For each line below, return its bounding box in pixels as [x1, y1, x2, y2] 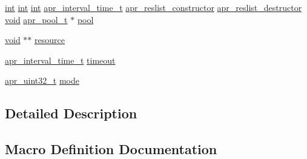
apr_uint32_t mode [5, 74, 79, 87]
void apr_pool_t [5, 13, 68, 25]
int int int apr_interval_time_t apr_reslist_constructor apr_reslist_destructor [5, 1, 302, 13]
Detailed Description [5, 104, 137, 123]
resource [35, 33, 65, 46]
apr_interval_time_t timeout [5, 53, 116, 66]
